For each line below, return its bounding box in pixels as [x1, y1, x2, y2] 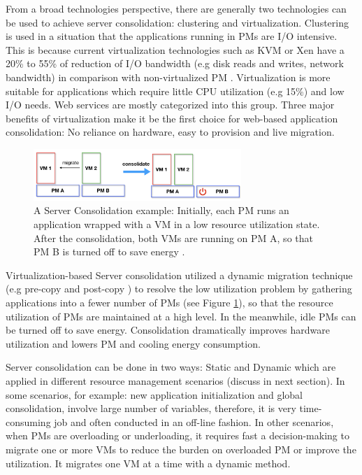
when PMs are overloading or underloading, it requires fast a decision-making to [6, 428, 349, 443]
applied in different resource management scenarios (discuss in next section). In [6, 373, 345, 388]
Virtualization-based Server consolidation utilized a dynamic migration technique [6, 267, 353, 282]
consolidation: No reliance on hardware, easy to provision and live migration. [6, 125, 335, 139]
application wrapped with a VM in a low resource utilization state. [34, 217, 320, 232]
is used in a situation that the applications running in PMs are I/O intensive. [6, 29, 338, 43]
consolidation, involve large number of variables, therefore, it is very [6, 401, 296, 416]
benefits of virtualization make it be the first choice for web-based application [6, 111, 338, 125]
